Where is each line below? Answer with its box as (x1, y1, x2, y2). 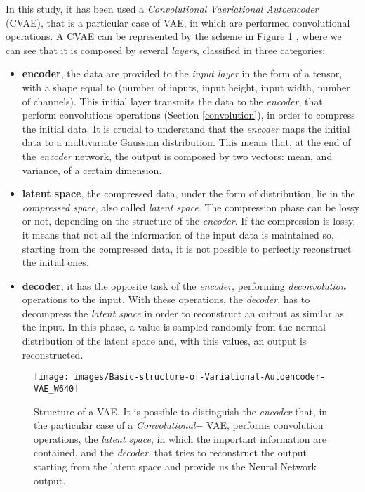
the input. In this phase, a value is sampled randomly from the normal (22, 319, 326, 334)
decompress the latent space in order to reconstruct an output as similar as (22, 305, 344, 320)
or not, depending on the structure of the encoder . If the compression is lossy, (22, 213, 356, 228)
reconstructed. (22, 347, 84, 361)
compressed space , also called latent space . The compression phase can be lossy (22, 199, 359, 214)
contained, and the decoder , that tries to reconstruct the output (34, 445, 307, 460)
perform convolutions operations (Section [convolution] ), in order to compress (22, 107, 355, 122)
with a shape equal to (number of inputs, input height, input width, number (22, 79, 350, 94)
